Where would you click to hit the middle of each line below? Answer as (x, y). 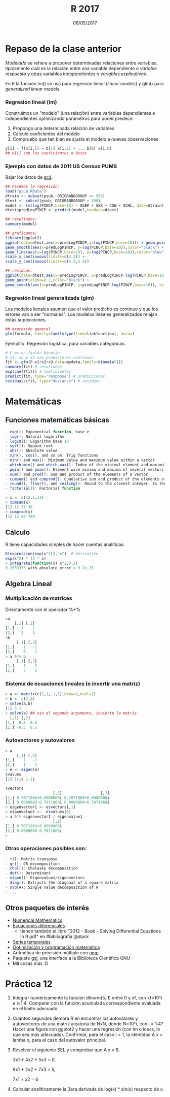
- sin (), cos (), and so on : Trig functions (52, 456)
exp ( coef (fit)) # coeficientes (38, 372)
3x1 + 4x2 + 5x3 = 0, (34, 1060)
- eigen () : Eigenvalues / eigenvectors (45, 878)
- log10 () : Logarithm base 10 (37, 441)
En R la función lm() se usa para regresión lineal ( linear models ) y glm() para (84, 83)
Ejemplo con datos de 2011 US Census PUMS (61, 166)
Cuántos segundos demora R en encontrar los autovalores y (75, 1018)
